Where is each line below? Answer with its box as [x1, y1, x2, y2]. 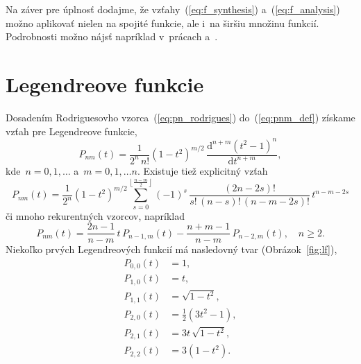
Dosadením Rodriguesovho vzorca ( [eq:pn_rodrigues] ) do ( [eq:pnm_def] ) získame [6, 110, 355, 124]
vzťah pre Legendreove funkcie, [6, 123, 137, 138]
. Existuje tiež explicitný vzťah [137, 163, 268, 177]
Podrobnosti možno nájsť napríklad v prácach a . [6, 29, 218, 44]
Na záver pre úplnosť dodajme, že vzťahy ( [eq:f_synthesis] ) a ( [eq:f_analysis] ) [6, 2, 340, 16]
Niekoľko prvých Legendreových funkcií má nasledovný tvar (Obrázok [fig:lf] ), [6, 242, 337, 257]
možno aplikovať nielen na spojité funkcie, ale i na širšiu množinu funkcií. [6, 15, 319, 30]
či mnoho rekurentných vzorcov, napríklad [6, 208, 185, 223]
